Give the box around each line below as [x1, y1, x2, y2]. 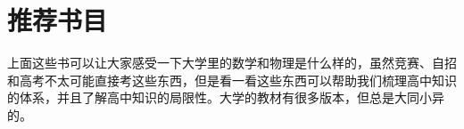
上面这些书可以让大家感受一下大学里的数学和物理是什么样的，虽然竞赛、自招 [7, 53, 457, 72]
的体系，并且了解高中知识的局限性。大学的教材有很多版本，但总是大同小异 [7, 88, 444, 107]
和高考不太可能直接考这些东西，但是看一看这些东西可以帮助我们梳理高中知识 [7, 70, 457, 89]
